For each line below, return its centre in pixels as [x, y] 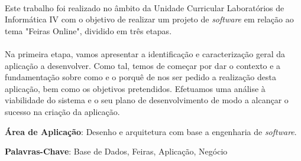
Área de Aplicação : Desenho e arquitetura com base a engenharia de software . [151, 131]
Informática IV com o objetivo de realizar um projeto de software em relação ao [149, 19]
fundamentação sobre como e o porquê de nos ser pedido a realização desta [140, 77]
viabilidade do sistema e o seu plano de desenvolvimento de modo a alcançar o [147, 100]
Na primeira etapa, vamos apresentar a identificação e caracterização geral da [145, 53]
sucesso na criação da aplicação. [62, 111]
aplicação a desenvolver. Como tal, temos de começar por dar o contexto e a [143, 65]
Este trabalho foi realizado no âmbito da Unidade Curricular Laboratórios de [145, 7]
